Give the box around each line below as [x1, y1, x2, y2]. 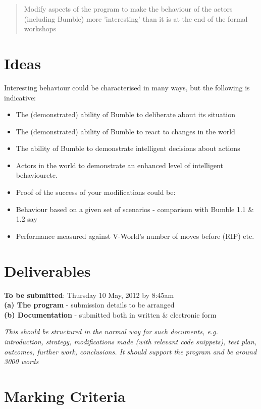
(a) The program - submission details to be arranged [4, 299, 175, 310]
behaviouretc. [16, 170, 58, 180]
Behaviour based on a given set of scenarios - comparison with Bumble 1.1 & [16, 203, 254, 214]
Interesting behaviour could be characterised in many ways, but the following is [4, 82, 250, 92]
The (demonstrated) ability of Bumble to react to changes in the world [16, 126, 235, 136]
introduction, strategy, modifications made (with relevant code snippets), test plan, [4, 336, 257, 346]
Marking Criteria [4, 385, 126, 406]
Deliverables [4, 260, 91, 281]
